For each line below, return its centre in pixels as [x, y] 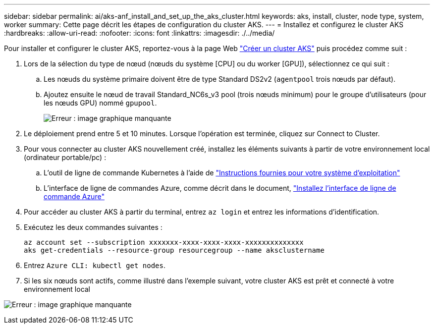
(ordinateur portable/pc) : [65, 157]
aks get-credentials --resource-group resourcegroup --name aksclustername [174, 250]
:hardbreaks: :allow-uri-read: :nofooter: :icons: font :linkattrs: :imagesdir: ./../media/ [139, 33]
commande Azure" [74, 196]
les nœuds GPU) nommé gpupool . [100, 103]
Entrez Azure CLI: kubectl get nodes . [95, 265]
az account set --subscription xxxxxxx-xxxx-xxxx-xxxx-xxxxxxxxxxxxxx [164, 242]
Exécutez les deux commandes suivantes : [93, 227]
